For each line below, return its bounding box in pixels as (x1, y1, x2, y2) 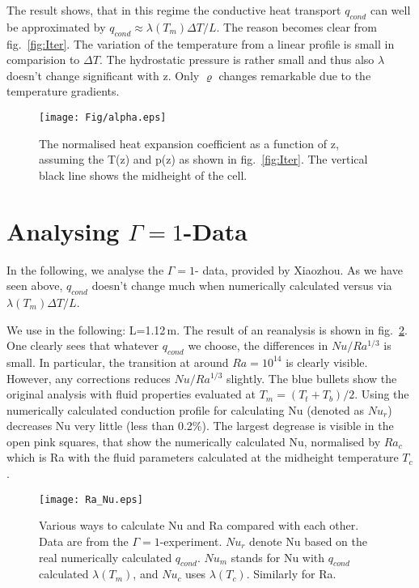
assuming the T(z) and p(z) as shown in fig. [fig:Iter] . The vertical (39, 151, 368, 168)
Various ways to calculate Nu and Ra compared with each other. (39, 517, 359, 534)
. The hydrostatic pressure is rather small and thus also (99, 51, 375, 68)
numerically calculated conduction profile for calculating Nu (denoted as (6, 401, 365, 418)
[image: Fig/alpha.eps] (39, 111, 167, 123)
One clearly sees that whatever (6, 337, 159, 354)
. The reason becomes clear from (216, 18, 378, 35)
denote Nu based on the (249, 532, 368, 549)
